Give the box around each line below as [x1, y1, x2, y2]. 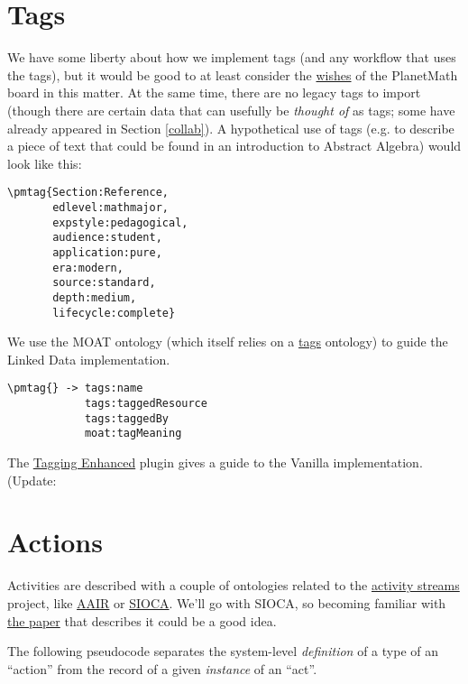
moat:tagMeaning [84, 427, 182, 440]
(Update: [7, 470, 57, 489]
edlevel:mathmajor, [52, 200, 169, 214]
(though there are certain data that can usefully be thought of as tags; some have [7, 100, 455, 119]
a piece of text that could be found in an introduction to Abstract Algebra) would [7, 136, 462, 155]
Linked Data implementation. [7, 349, 170, 368]
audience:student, [52, 231, 162, 245]
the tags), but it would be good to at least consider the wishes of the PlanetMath [7, 65, 458, 84]
